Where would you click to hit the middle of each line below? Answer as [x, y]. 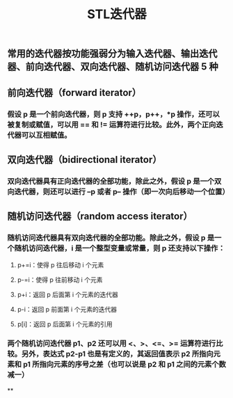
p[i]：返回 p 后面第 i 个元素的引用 [65, 324]
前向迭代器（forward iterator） [74, 92]
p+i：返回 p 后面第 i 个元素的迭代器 [67, 294]
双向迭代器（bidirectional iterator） [85, 160]
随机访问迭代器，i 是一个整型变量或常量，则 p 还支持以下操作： [120, 248]
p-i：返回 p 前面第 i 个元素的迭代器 [67, 309]
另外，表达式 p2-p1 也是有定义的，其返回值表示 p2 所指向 [117, 354]
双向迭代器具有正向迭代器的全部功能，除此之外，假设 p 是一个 [111, 181]
